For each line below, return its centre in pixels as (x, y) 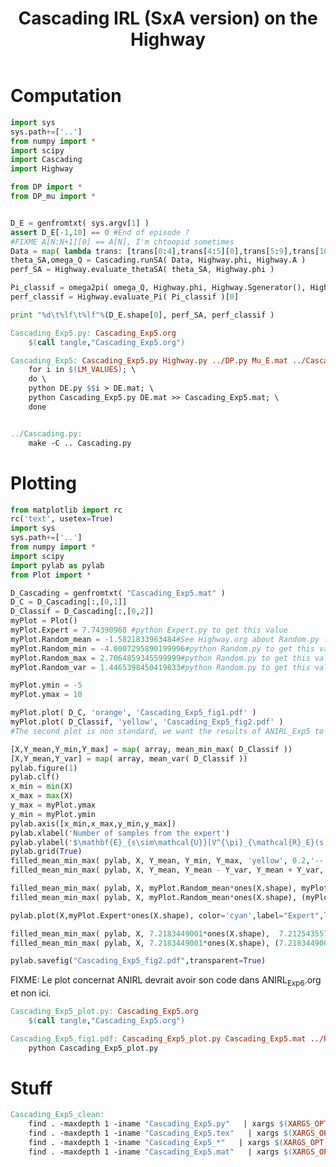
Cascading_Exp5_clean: (57, 1115)
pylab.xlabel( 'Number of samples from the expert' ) (120, 833)
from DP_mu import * (53, 197)
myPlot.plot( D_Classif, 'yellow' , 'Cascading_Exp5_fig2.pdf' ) (147, 722)
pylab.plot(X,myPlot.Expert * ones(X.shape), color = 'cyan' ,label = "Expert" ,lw (171, 915)
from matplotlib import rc (66, 510)
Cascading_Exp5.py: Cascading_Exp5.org (93, 333)
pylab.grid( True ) (46, 852)
